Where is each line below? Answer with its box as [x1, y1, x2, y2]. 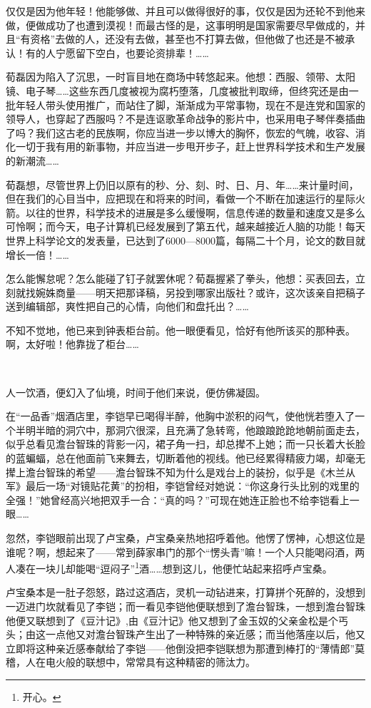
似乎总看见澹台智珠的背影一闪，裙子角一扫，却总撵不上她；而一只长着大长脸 [6, 436, 365, 451]
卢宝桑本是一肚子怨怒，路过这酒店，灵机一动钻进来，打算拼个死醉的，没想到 [6, 585, 365, 600]
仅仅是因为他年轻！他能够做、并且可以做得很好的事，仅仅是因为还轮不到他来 [6, 4, 365, 18]
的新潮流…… [6, 153, 59, 168]
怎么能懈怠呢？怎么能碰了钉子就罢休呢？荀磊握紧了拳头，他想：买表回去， [6, 271, 355, 286]
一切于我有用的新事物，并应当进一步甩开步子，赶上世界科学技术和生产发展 [15, 139, 365, 154]
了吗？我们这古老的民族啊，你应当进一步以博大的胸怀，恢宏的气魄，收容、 [6, 125, 355, 140]
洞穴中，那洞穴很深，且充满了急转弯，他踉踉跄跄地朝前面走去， [65, 422, 365, 437]
